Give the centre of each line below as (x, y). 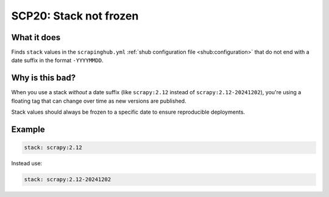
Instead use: (27, 164)
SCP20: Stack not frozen (75, 16)
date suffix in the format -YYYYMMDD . (57, 60)
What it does (36, 37)
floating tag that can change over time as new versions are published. (99, 101)
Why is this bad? (44, 78)
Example (28, 129)
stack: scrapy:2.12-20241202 (68, 180)
